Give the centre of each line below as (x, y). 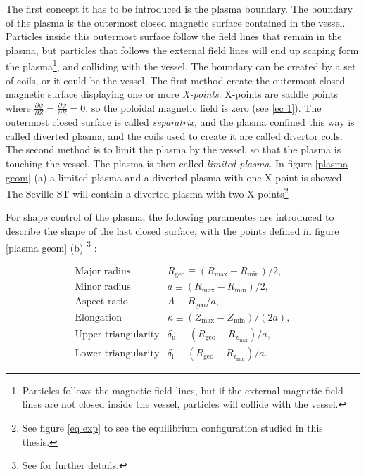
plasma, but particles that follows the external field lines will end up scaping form (182, 50)
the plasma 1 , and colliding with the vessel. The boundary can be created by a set (181, 65)
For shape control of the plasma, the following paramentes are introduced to (170, 217)
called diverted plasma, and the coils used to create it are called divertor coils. (174, 135)
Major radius (103, 271)
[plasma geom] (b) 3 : (51, 246)
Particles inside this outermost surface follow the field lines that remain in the (174, 36)
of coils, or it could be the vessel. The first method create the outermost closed (176, 80)
